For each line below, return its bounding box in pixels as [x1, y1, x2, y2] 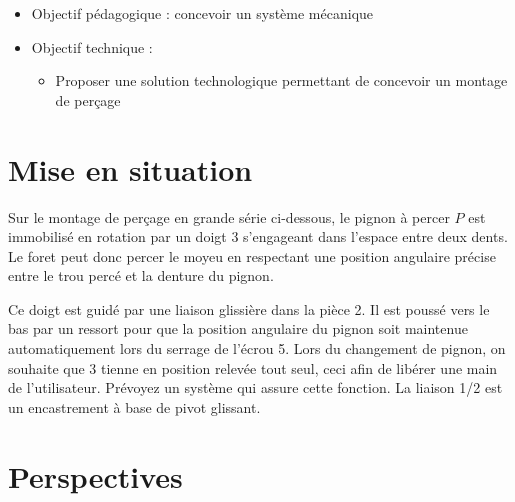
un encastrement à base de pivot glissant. [8, 396, 261, 417]
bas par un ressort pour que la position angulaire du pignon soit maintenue [8, 318, 468, 339]
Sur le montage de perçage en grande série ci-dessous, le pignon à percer [8, 206, 450, 227]
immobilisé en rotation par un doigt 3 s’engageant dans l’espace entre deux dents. [8, 226, 508, 247]
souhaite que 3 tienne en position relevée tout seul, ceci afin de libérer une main [8, 357, 498, 378]
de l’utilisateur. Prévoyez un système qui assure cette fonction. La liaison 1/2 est [8, 377, 503, 398]
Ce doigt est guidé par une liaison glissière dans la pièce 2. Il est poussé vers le [8, 298, 490, 319]
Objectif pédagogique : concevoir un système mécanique [31, 3, 374, 23]
